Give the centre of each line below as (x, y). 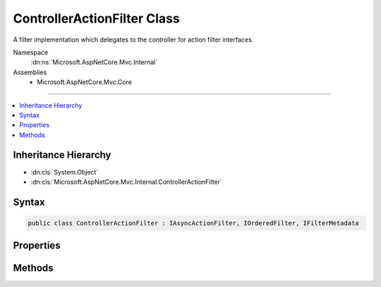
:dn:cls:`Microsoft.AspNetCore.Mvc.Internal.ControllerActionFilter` (126, 182)
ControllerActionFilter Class (96, 18)
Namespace (31, 52)
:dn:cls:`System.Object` (65, 172)
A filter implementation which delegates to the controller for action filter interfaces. (133, 40)
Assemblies (30, 72)
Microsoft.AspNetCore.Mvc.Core (84, 82)
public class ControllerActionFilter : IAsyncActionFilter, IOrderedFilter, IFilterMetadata (193, 223)
